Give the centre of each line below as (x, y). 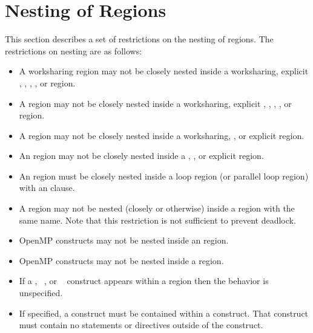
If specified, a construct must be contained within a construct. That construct (164, 313)
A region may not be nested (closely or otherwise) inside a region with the (157, 208)
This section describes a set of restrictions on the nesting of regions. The (139, 39)
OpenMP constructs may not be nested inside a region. (121, 260)
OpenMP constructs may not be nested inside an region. (124, 240)
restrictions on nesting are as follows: (74, 50)
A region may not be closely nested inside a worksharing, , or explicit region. (162, 135)
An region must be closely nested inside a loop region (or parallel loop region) (164, 176)
